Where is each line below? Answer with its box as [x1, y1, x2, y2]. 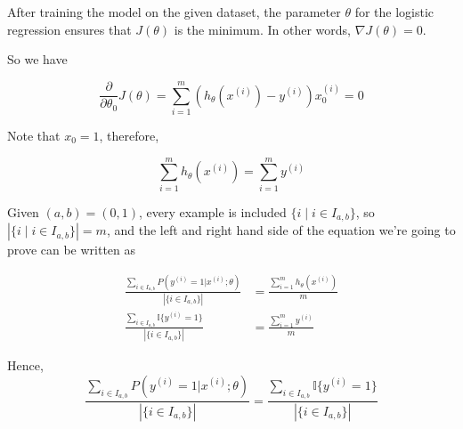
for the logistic [354, 3, 435, 20]
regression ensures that [7, 20, 132, 38]
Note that [7, 125, 61, 144]
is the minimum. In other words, [174, 20, 351, 38]
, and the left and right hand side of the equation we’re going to [106, 221, 456, 239]
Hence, [7, 356, 44, 375]
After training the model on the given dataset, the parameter [7, 3, 341, 20]
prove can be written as [7, 240, 136, 259]
